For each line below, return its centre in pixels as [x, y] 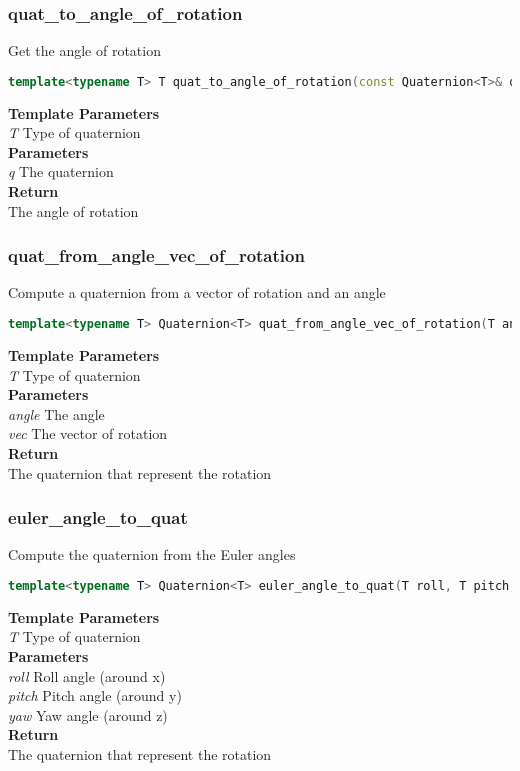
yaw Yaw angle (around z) [88, 714]
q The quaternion [61, 171]
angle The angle [56, 413]
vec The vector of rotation [88, 433]
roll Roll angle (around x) [87, 675]
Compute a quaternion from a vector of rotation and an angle [197, 292]
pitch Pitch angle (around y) [95, 695]
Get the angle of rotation [84, 50]
